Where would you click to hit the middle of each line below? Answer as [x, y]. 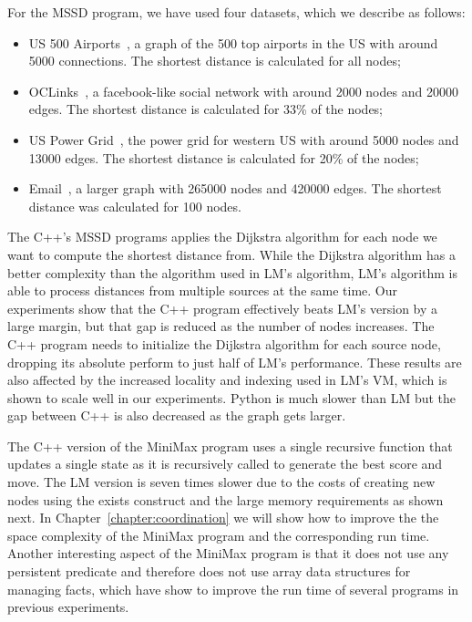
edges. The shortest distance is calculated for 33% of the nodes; [206, 109]
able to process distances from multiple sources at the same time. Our [203, 290]
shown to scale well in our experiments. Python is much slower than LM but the [232, 397]
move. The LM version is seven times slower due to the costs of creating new [221, 482]
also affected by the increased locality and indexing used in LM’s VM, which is [227, 380]
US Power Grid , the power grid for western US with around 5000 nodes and [244, 139]
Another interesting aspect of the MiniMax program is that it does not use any [228, 553]
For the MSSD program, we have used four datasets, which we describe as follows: [236, 12]
